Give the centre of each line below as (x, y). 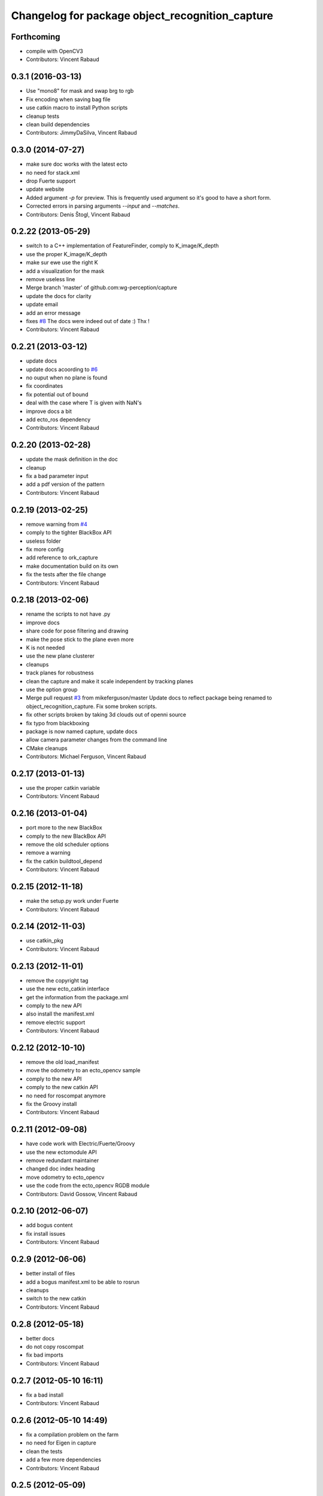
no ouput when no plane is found (67, 378)
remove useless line (51, 279)
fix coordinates (45, 386)
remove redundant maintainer (63, 1160)
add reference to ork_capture (62, 558)
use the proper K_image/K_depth (67, 254)
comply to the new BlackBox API (66, 836)
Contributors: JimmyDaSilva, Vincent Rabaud (82, 133)
